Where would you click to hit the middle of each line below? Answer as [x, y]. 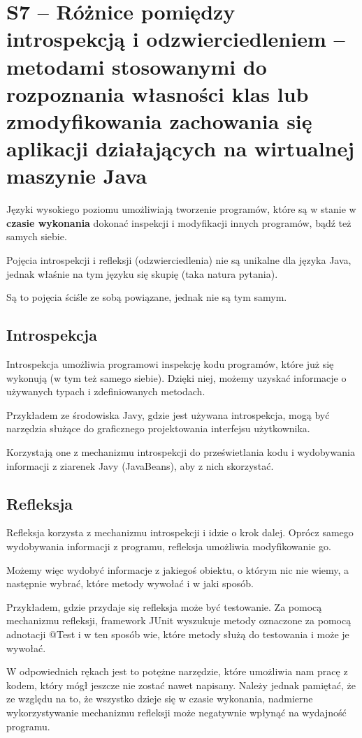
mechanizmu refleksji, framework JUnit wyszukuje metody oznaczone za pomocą [179, 620]
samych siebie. [37, 236]
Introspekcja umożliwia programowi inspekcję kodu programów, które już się [170, 364]
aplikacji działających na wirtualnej [181, 148]
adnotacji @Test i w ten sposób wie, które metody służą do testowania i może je [178, 634]
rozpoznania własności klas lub [158, 93]
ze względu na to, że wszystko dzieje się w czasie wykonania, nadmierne [160, 699]
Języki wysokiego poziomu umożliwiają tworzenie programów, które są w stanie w [181, 209]
